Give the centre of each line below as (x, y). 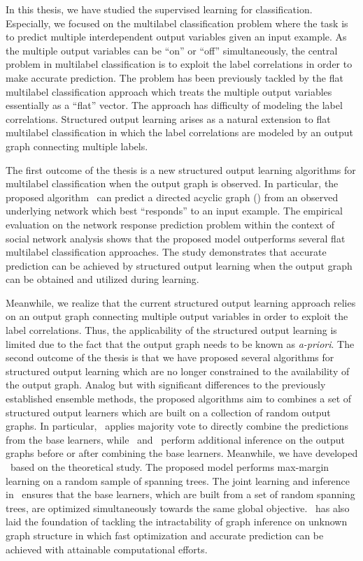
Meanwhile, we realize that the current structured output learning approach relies (181, 302)
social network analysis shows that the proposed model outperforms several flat (176, 238)
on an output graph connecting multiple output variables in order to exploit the (177, 316)
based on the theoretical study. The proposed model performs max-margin (170, 467)
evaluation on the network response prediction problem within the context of (170, 224)
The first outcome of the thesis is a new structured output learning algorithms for (181, 169)
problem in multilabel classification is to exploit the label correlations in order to (179, 64)
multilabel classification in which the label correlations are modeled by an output (179, 132)
